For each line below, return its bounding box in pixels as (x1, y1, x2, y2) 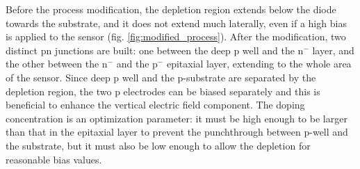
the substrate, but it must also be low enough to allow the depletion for (6, 138, 311, 152)
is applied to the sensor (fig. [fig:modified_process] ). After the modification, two (6, 29, 346, 44)
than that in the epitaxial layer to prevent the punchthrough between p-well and (6, 124, 348, 139)
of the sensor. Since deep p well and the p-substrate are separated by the (6, 70, 316, 84)
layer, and (312, 42, 354, 57)
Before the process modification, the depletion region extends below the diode (6, 2, 336, 16)
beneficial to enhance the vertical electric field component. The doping (6, 97, 305, 112)
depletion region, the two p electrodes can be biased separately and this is (6, 83, 320, 98)
